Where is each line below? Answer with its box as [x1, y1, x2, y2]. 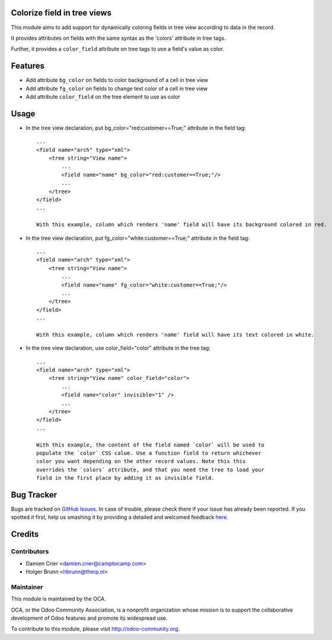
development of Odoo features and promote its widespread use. [11, 614, 168, 622]
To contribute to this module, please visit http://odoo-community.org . [11, 625, 180, 632]
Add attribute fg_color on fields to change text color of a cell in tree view [25, 85, 208, 92]
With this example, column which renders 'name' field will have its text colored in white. [36, 331, 315, 338]
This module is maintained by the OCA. [11, 595, 106, 603]
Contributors [11, 547, 49, 556]
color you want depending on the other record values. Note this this [36, 458, 246, 465]
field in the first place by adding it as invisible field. [36, 475, 215, 481]
